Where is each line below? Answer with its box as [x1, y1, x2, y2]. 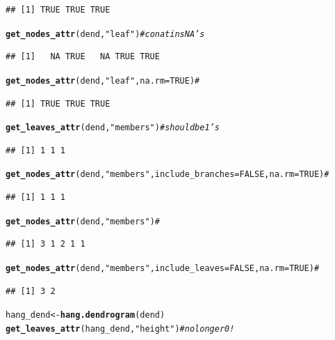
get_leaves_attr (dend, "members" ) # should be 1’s [6, 123, 220, 133]
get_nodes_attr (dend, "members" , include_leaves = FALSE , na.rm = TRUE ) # [6, 263, 320, 273]
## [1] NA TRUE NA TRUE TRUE [6, 52, 160, 62]
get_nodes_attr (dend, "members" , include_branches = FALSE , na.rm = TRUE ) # [6, 169, 329, 180]
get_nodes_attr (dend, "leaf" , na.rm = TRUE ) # [6, 75, 200, 86]
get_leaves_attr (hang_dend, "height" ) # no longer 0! [6, 323, 235, 334]
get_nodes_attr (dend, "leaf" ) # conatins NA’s [6, 29, 205, 39]
